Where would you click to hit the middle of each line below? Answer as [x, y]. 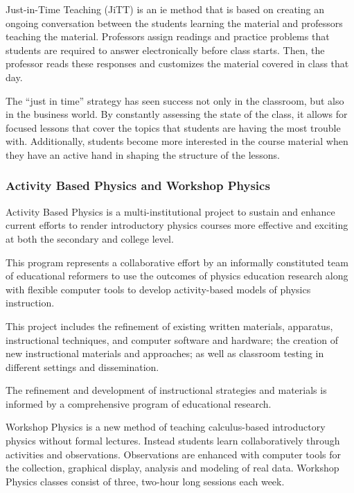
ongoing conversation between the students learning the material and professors [174, 23]
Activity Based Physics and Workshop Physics [138, 185]
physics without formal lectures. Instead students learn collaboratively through [173, 441]
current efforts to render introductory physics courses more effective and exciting [177, 225]
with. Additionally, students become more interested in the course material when [177, 141]
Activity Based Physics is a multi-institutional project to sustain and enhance [170, 211]
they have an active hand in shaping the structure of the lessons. [143, 154]
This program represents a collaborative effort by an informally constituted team [177, 262]
